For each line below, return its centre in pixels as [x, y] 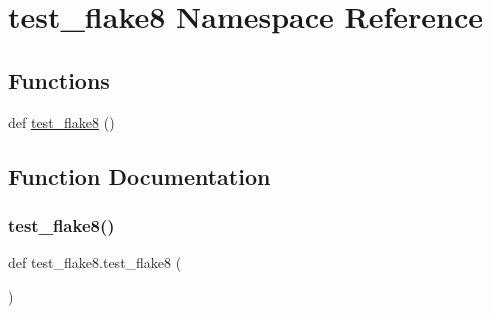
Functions [59, 79]
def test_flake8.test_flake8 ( [95, 262]
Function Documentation [139, 175]
